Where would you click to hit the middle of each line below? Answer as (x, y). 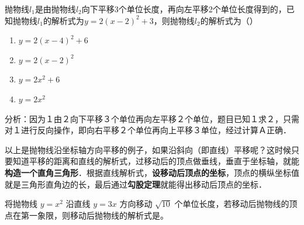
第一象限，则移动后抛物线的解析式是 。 (94, 215)
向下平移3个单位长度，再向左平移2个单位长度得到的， (184, 9)
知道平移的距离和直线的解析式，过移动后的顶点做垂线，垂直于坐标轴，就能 (156, 161)
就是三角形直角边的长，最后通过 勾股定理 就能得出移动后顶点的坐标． (136, 184)
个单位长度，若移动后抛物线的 (232, 204)
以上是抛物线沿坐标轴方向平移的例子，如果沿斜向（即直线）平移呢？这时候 (148, 149)
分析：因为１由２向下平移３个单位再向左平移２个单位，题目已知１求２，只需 (152, 118)
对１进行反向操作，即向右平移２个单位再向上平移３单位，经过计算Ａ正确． (148, 130)
